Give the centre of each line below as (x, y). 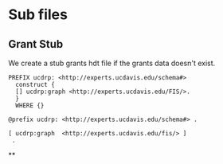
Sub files (38, 15)
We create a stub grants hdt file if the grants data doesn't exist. (112, 63)
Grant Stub (36, 44)
